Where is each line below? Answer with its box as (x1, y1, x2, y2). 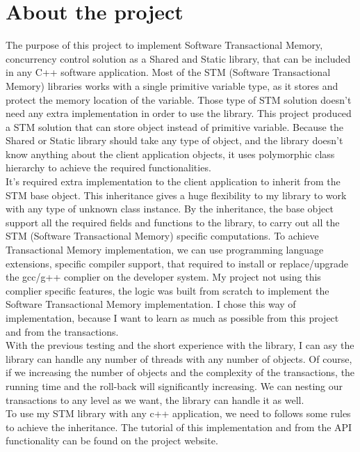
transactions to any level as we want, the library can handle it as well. (6, 392, 304, 407)
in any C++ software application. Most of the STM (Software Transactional (6, 65, 331, 79)
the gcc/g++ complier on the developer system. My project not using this (6, 270, 321, 284)
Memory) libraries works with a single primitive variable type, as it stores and (6, 78, 338, 93)
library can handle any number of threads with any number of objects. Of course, (6, 351, 352, 366)
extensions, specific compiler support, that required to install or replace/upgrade (6, 256, 349, 270)
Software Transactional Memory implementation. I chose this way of (6, 297, 296, 311)
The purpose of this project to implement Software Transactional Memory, (6, 38, 323, 52)
